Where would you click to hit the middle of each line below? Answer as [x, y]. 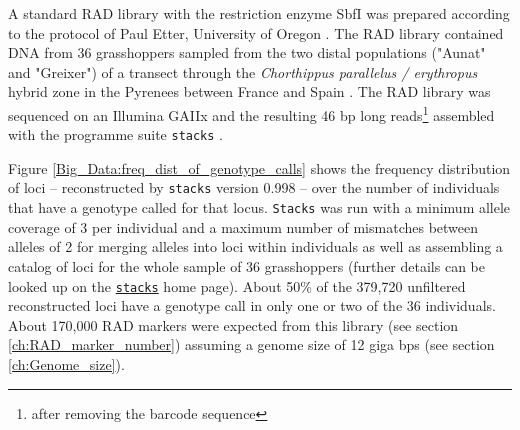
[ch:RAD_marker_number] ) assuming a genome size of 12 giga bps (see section [251, 344]
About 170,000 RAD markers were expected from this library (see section [233, 324]
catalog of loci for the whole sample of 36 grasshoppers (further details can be [246, 265]
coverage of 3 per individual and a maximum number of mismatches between [243, 226]
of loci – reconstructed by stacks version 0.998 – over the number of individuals [254, 187]
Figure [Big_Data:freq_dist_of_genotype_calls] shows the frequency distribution [259, 167]
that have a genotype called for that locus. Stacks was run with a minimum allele [259, 207]
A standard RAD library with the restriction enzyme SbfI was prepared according [259, 13]
